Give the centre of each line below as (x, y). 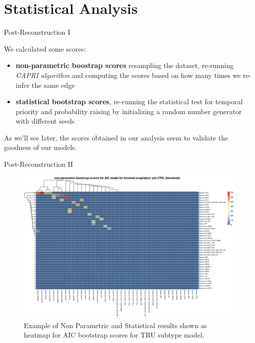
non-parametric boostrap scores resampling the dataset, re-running (125, 65)
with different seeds (45, 121)
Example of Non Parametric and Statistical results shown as (116, 325)
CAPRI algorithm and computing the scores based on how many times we (128, 75)
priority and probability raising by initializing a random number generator (128, 111)
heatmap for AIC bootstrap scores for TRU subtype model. (114, 335)
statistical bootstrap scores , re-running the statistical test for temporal (129, 102)
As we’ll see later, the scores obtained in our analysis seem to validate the (116, 137)
